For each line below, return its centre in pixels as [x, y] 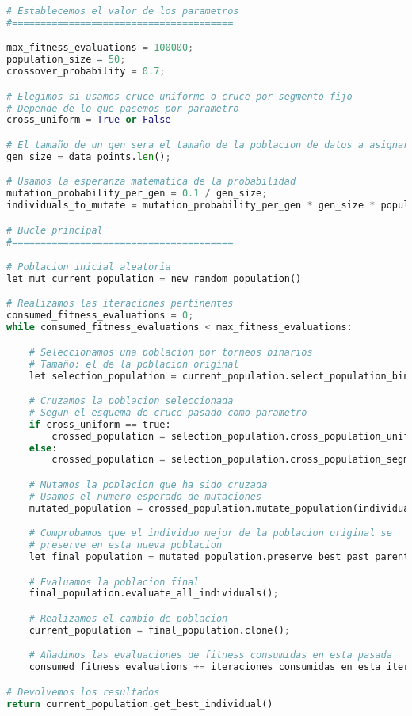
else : [43, 448]
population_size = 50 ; [66, 60]
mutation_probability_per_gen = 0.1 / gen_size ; [137, 194]
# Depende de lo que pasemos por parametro [123, 108]
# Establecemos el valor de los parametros [123, 11]
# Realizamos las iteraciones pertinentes [120, 304]
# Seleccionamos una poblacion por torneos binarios [171, 352]
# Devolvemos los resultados [83, 692]
